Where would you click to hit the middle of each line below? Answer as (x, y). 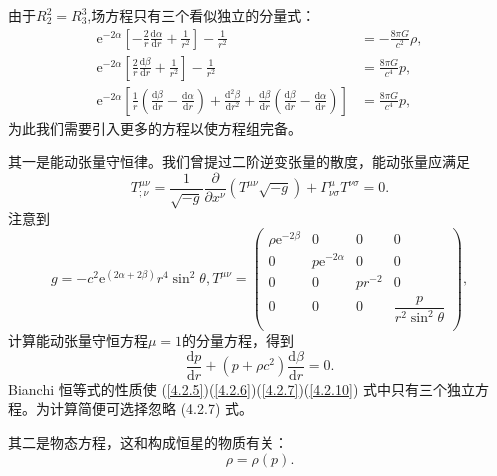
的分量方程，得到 (238, 340)
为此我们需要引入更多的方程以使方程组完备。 (155, 127)
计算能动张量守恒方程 (78, 340)
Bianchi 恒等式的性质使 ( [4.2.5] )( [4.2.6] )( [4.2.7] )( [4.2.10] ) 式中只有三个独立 (241, 388)
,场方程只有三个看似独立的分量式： (201, 15)
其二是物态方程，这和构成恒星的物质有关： (148, 442)
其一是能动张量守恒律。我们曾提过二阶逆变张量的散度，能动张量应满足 (239, 161)
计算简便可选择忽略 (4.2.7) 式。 (151, 408)
